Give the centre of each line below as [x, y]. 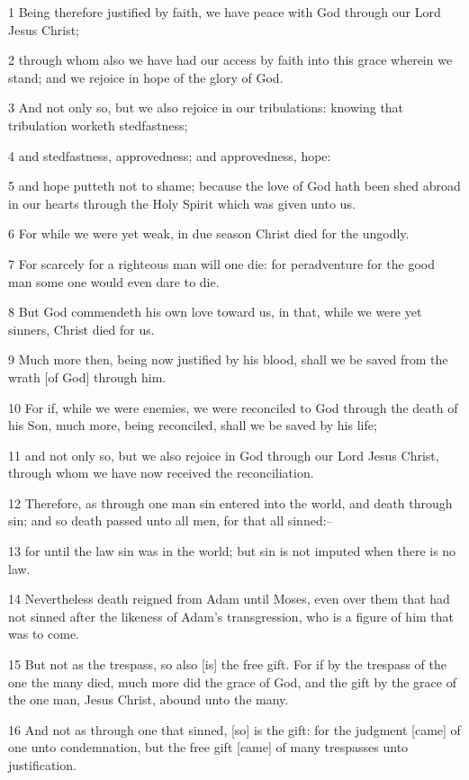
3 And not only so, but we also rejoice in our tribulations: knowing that [206, 108]
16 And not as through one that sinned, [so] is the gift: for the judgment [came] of [234, 729]
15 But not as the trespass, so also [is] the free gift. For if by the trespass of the [227, 664]
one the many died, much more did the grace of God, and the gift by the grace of [232, 681]
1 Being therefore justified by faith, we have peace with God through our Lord [225, 12]
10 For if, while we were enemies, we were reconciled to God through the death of [233, 407]
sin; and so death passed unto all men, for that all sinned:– [171, 520]
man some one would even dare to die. [114, 281]
